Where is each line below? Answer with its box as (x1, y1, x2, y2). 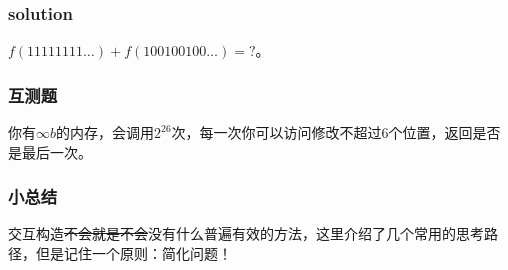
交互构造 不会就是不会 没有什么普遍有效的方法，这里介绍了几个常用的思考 (8, 223, 484, 244)
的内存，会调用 (56, 122, 155, 143)
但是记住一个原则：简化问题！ (35, 243, 232, 264)
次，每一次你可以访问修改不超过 (171, 122, 382, 143)
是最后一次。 (8, 141, 92, 162)
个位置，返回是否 (388, 122, 501, 143)
